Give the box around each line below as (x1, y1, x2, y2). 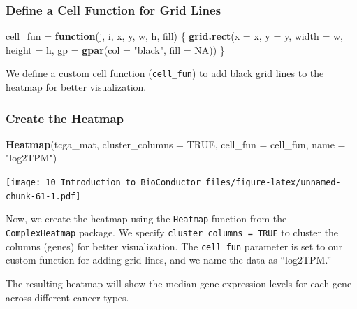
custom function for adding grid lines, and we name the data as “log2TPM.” (6, 252, 332, 267)
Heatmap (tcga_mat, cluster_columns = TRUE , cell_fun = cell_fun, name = (6, 136, 346, 151)
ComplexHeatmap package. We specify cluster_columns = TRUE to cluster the (6, 225, 339, 240)
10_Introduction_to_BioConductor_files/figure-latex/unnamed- (45, 178, 341, 188)
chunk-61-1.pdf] (6, 191, 81, 201)
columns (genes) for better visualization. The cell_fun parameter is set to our (6, 238, 343, 253)
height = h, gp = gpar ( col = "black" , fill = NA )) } (6, 42, 225, 57)
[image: (6, 178, 41, 188)
